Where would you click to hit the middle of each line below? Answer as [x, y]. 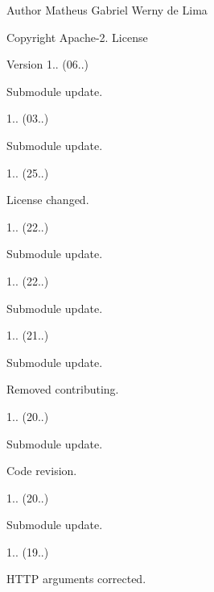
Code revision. [42, 471]
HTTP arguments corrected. [76, 579]
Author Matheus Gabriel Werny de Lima [107, 10]
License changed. [48, 200]
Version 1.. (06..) [48, 64]
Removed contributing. [63, 389]
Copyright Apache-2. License [77, 37]
